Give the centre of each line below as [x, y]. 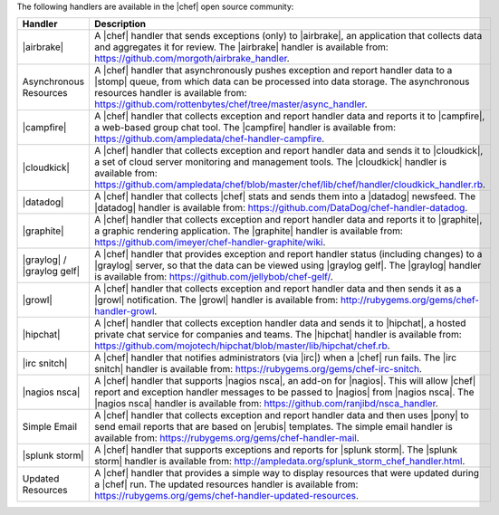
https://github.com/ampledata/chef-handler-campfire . [210, 138]
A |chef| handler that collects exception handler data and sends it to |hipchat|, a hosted [280, 323]
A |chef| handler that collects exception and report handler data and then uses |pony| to [282, 415]
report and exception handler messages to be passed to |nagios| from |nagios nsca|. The [284, 392]
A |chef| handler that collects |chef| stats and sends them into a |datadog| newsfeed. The [285, 196]
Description [120, 24]
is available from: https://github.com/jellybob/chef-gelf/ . [214, 277]
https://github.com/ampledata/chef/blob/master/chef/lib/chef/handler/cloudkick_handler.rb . [290, 185]
